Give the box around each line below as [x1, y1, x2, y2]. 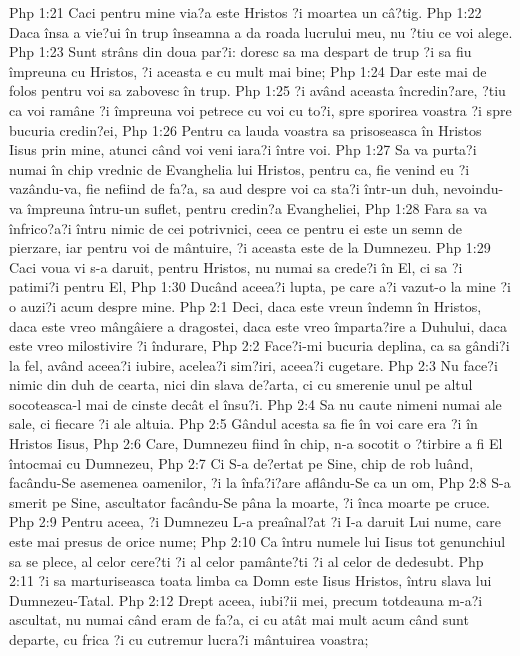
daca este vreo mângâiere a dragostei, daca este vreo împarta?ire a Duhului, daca [9, 315, 508, 336]
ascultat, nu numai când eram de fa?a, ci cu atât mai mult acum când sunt [9, 609, 469, 630]
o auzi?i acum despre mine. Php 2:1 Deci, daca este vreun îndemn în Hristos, [9, 295, 482, 316]
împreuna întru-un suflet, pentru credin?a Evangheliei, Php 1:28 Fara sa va [27, 197, 488, 218]
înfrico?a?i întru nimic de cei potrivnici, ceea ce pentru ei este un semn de [9, 217, 462, 238]
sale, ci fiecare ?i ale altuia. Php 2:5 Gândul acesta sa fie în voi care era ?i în [9, 413, 478, 434]
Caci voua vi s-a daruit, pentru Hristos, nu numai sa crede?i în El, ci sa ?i [9, 256, 463, 277]
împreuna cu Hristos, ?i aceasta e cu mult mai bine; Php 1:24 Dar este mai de [9, 60, 487, 81]
